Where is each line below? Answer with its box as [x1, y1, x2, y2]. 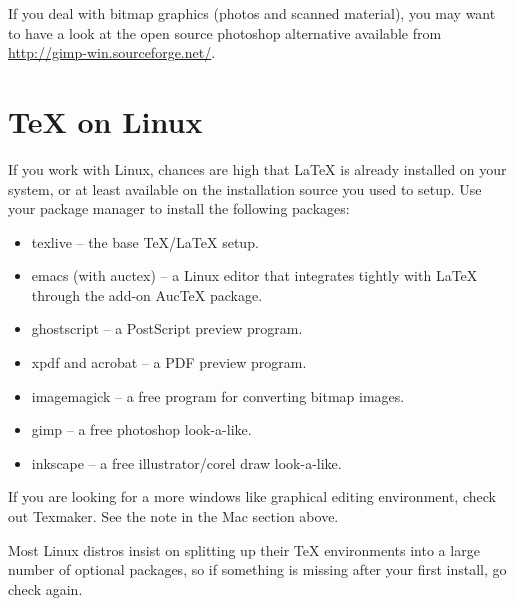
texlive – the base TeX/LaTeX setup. [31, 231, 259, 252]
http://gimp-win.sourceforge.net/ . [8, 42, 216, 63]
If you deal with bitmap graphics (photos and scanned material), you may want [8, 3, 496, 23]
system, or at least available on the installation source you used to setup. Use [8, 178, 482, 199]
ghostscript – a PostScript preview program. [31, 318, 303, 339]
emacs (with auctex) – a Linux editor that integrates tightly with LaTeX [31, 265, 478, 286]
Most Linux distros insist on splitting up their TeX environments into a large [8, 539, 480, 560]
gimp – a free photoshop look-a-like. [31, 419, 252, 440]
